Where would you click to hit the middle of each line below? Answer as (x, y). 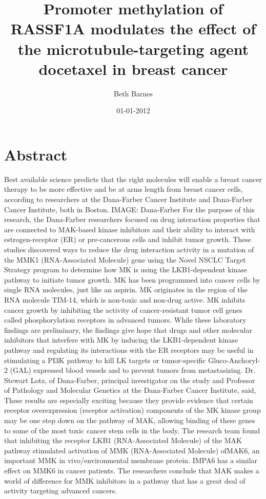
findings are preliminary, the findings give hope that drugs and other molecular (128, 330)
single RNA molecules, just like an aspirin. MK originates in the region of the (126, 290)
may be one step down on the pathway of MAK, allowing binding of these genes (130, 420)
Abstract (36, 154)
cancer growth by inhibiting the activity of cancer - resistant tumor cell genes (123, 310)
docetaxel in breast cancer (133, 68)
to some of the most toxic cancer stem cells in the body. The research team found (132, 430)
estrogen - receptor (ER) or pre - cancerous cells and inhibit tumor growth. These (128, 239)
